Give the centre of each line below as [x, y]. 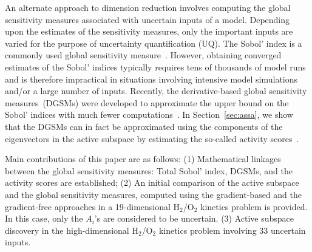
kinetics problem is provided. [254, 206]
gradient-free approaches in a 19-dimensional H [93, 206]
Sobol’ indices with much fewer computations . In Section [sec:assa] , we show [149, 114]
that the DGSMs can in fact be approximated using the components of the [144, 126]
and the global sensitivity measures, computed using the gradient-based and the [153, 194]
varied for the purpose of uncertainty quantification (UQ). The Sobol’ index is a [154, 43]
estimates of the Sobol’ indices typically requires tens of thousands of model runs [155, 66]
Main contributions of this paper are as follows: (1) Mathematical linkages [143, 159]
